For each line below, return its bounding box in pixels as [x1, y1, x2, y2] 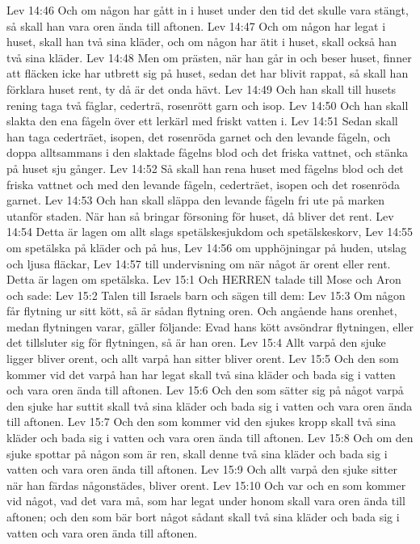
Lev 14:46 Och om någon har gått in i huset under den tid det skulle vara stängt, [6, 2, 409, 18]
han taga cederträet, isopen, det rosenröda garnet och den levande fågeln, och [6, 128, 391, 145]
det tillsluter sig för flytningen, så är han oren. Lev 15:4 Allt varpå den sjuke [6, 334, 386, 351]
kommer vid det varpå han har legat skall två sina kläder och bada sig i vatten [6, 365, 396, 382]
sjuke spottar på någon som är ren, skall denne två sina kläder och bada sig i [6, 445, 388, 462]
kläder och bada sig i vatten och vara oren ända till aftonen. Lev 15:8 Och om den [6, 429, 414, 446]
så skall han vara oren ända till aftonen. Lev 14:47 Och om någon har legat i [6, 17, 386, 34]
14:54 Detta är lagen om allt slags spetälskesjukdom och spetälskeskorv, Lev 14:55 [6, 223, 414, 240]
